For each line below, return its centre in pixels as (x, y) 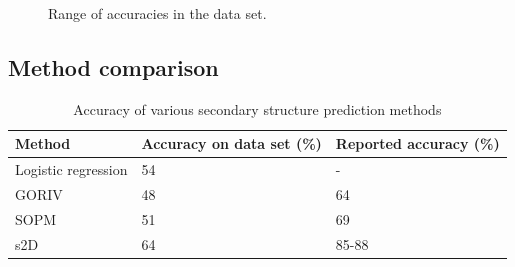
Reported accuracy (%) (417, 143)
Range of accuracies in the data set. (157, 13)
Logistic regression (71, 169)
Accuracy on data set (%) (231, 143)
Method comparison (113, 66)
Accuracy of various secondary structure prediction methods (257, 108)
